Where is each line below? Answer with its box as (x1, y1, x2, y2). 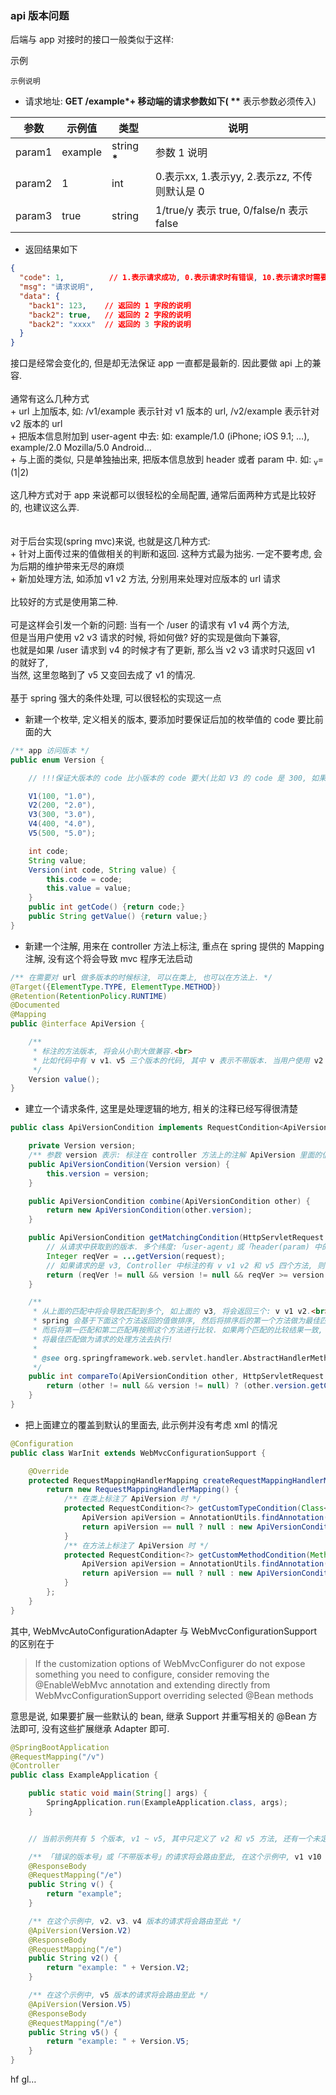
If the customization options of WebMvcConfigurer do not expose (34, 1657, 306, 1669)
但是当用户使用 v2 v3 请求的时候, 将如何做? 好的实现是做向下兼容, (10, 631, 281, 643)
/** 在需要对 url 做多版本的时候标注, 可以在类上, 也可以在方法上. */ (10, 972, 273, 982)
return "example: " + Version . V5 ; (46, 2037, 190, 2047)
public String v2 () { (28, 1953, 118, 1964)
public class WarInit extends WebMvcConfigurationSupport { (10, 1448, 267, 1458)
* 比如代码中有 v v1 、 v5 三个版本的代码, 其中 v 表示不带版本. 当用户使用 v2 (32, 1055, 324, 1066)
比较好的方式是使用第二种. (10, 595, 119, 607)
